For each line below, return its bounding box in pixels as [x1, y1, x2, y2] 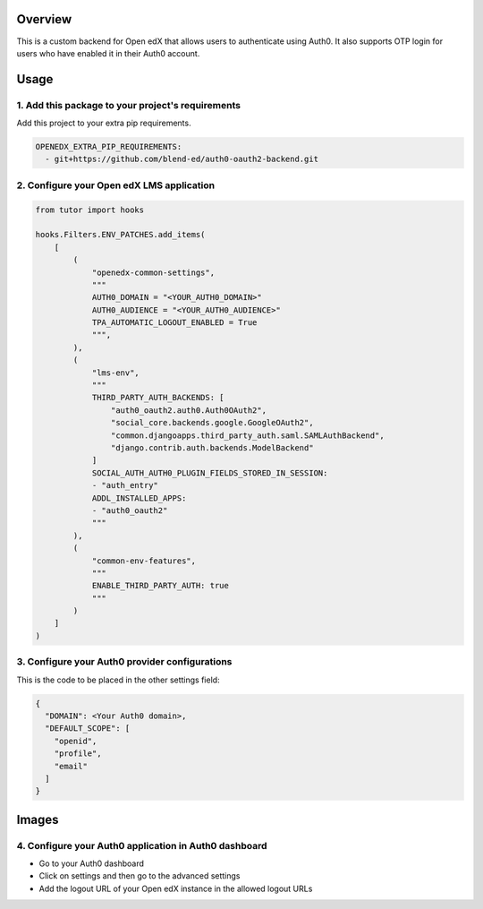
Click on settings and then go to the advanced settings [38, 870, 241, 881]
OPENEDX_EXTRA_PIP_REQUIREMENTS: [35, 141, 182, 152]
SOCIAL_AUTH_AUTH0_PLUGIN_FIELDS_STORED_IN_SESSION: [91, 467, 328, 478]
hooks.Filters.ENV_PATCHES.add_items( [35, 229, 206, 240]
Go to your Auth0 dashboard [38, 858, 145, 869]
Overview [16, 12, 72, 27]
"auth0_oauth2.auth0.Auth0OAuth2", [110, 405, 267, 416]
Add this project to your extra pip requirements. [16, 117, 191, 129]
